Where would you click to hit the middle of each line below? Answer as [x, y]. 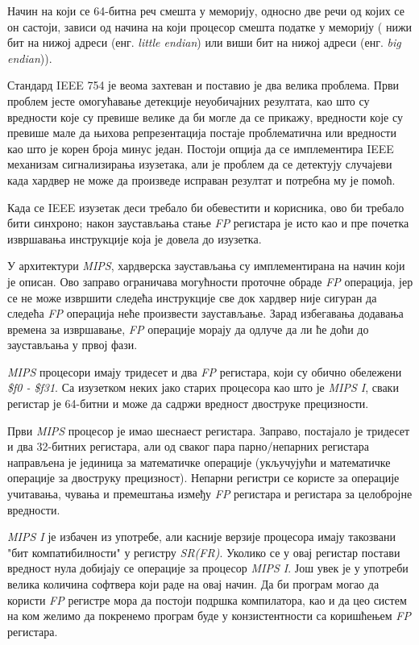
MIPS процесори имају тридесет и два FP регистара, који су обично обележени [205, 371]
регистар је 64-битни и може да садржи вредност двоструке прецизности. [188, 404]
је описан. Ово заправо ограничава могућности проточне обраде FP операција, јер [210, 281]
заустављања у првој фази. [73, 345]
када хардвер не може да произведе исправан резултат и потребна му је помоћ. [201, 179]
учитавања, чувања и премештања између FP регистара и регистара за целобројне [210, 494]
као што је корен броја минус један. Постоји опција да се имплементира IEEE [201, 148]
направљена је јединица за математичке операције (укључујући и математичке [199, 462]
